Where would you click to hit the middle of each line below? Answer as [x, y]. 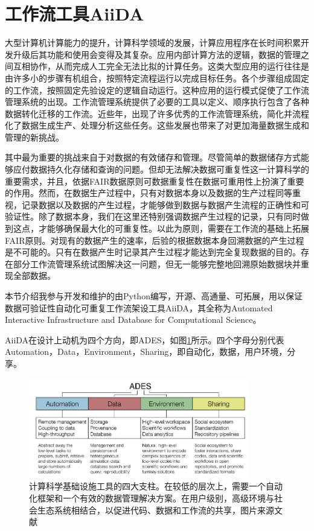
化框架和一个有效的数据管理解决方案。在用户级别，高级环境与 [152, 498]
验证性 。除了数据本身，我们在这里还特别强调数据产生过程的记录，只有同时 [153, 216]
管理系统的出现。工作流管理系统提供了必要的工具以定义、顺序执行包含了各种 [157, 102]
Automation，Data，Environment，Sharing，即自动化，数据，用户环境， [146, 351]
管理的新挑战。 [34, 137]
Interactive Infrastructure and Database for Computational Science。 [133, 320]
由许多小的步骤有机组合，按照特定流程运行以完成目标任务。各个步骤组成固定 [157, 78]
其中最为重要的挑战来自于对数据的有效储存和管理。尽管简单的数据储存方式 [153, 157]
